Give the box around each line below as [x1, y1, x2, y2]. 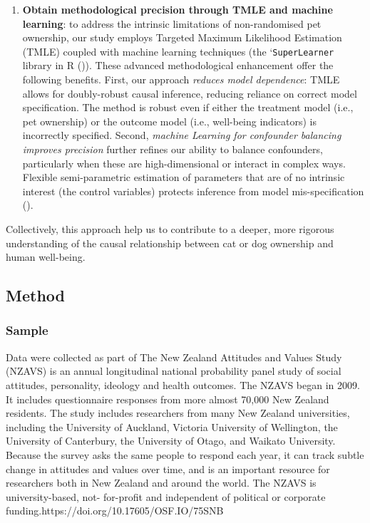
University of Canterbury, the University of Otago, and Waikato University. [6, 433, 336, 448]
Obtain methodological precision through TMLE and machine [22, 2, 333, 16]
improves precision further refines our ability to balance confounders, [22, 142, 323, 156]
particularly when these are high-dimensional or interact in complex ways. [22, 155, 346, 170]
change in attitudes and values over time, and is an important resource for [6, 461, 330, 476]
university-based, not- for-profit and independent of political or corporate [6, 489, 326, 504]
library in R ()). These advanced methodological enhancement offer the [22, 58, 334, 73]
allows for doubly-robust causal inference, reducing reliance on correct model [22, 86, 357, 100]
